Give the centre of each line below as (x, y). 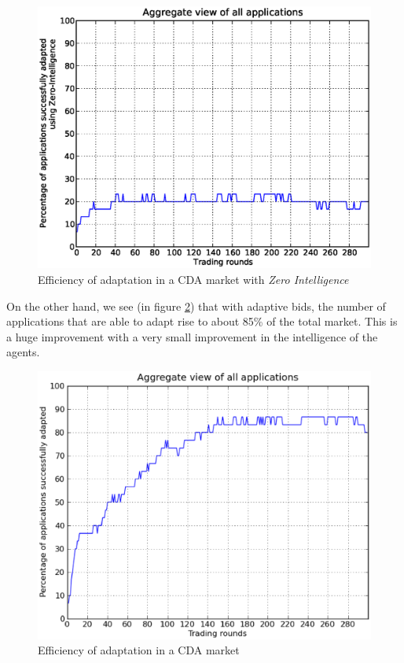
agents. (23, 352)
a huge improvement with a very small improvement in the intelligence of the (192, 336)
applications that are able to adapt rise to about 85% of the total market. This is (202, 321)
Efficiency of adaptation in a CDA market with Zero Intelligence (193, 279)
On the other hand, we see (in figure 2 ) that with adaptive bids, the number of (196, 306)
